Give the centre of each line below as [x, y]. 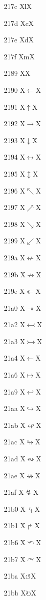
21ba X [15, 576]
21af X [14, 492]
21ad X [15, 459]
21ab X [15, 425]
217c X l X [18, 6]
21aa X [15, 408]
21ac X [14, 442]
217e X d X [19, 40]
